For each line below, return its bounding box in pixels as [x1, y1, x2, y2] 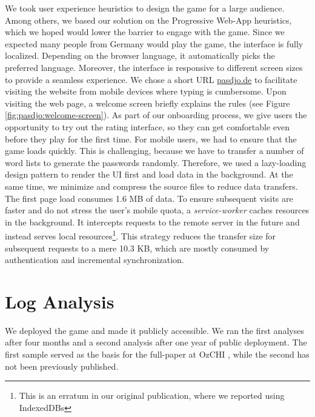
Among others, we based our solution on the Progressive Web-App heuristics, [5, 13, 292, 26]
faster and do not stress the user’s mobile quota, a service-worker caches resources [5, 204, 310, 216]
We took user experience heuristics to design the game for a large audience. [5, 2, 285, 14]
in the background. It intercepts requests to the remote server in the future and [5, 215, 300, 228]
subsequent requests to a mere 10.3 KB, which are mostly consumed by [5, 241, 270, 254]
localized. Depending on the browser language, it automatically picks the [5, 49, 275, 62]
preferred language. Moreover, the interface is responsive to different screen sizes [5, 61, 303, 73]
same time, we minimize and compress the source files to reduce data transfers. [5, 179, 298, 192]
